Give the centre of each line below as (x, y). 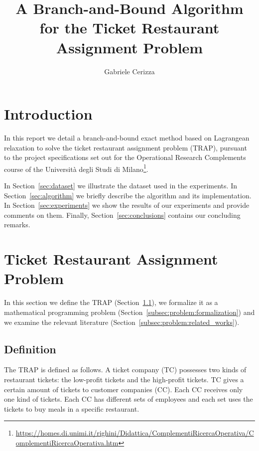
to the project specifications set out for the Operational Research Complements (125, 157)
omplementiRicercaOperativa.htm (67, 442)
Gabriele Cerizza (129, 71)
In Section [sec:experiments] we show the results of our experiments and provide (127, 205)
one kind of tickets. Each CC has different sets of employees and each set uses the (129, 399)
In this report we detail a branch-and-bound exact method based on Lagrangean (127, 138)
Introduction (48, 114)
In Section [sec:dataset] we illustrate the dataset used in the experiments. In (121, 186)
